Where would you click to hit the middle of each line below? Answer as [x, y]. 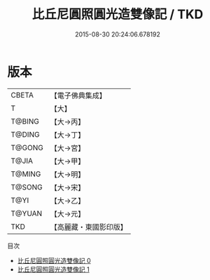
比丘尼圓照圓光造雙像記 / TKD [118, 14]
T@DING [25, 134]
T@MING [26, 174]
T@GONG [27, 147]
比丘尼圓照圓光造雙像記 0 [54, 260]
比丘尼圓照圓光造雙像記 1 [53, 269]
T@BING [25, 121]
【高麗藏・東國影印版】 [89, 227]
